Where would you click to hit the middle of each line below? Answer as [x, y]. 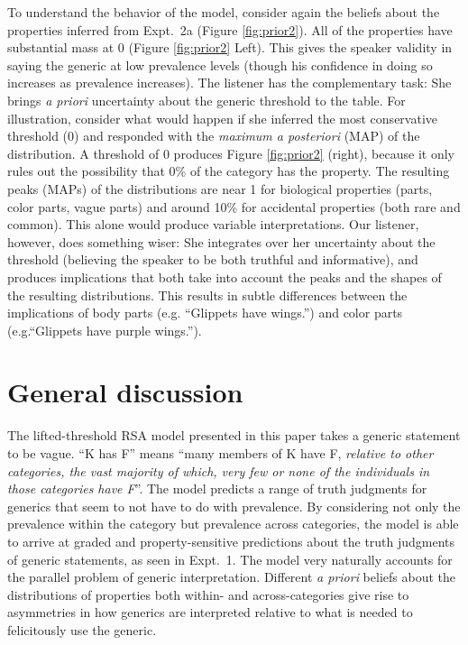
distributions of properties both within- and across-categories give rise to [208, 594]
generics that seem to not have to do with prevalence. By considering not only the [234, 506]
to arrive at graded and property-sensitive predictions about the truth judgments [231, 541]
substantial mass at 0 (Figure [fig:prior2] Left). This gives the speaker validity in [230, 47]
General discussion [125, 392]
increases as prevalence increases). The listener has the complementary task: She [229, 83]
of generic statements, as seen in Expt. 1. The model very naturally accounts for [230, 559]
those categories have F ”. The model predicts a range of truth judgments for [217, 488]
